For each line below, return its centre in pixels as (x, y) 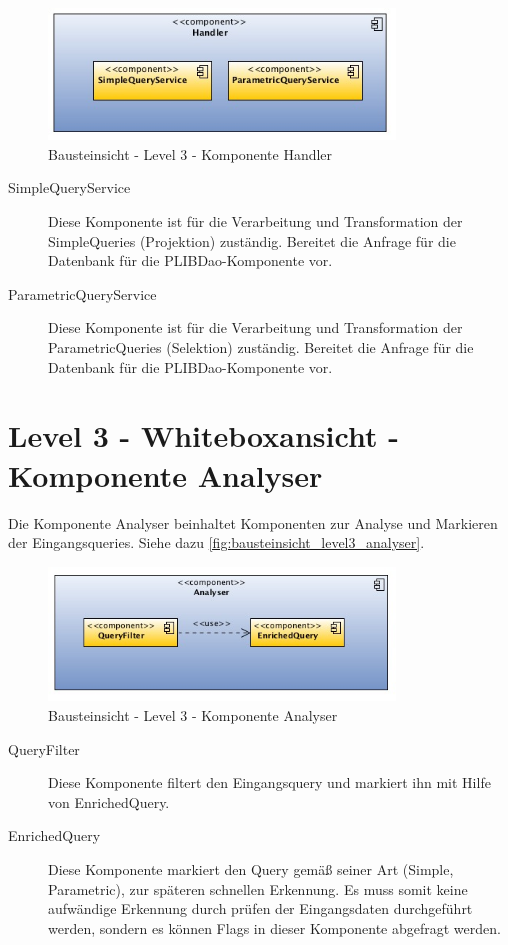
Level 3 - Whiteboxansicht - (203, 435)
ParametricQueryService (82, 293)
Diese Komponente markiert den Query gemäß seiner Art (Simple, (251, 868)
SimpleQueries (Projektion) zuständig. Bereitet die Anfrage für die (252, 240)
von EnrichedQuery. (109, 801)
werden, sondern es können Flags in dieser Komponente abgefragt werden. (274, 927)
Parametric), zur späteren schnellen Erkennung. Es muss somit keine (258, 888)
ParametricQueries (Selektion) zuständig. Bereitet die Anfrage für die (261, 347)
